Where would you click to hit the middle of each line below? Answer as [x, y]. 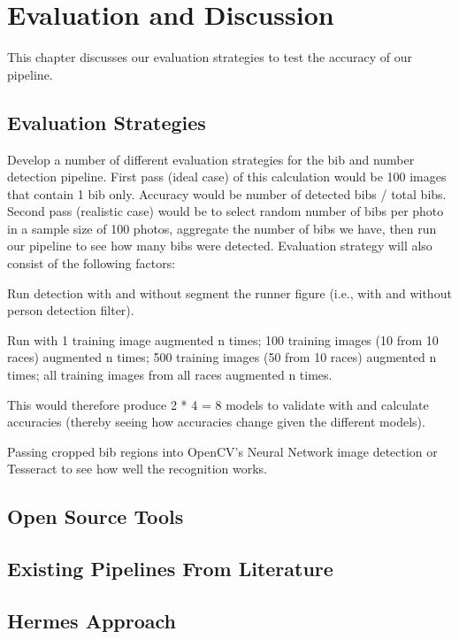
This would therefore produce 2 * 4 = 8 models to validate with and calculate [218, 404]
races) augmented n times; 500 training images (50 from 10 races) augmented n [222, 357]
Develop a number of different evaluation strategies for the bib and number [211, 159]
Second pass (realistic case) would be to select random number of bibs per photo [226, 211]
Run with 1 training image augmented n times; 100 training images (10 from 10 [223, 339]
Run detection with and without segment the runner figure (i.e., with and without [229, 293]
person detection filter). [71, 310]
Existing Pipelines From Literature [170, 569]
